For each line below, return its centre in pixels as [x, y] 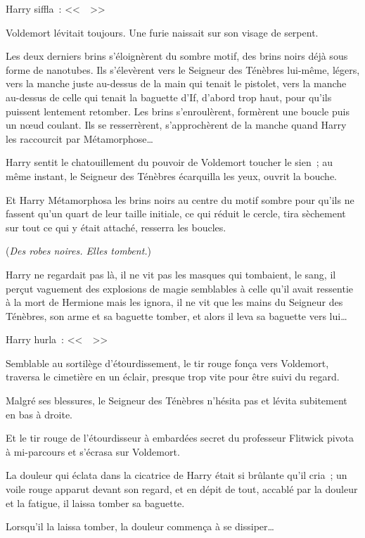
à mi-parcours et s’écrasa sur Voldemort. [93, 451]
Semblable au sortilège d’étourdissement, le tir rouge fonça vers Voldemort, [167, 363]
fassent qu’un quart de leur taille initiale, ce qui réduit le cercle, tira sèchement [176, 213]
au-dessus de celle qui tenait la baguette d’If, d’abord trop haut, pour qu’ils [169, 97]
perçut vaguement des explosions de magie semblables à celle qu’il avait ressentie [180, 288]
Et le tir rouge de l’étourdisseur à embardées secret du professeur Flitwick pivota [180, 438]
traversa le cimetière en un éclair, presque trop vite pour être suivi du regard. [173, 377]
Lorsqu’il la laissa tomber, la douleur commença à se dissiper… [140, 526]
